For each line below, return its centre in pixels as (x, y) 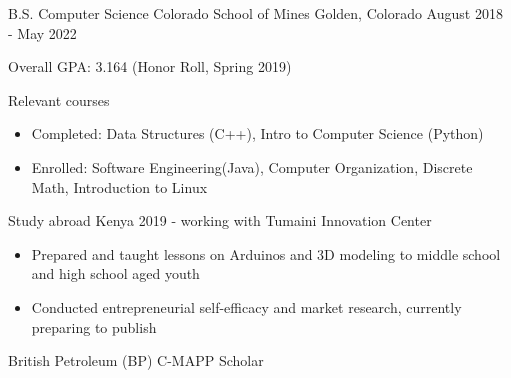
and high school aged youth (115, 273)
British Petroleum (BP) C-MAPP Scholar (136, 360)
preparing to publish (94, 326)
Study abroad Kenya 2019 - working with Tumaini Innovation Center (220, 220)
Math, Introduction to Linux (119, 186)
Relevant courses (59, 99)
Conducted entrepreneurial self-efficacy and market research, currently (246, 306)
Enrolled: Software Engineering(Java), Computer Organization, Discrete (252, 166)
